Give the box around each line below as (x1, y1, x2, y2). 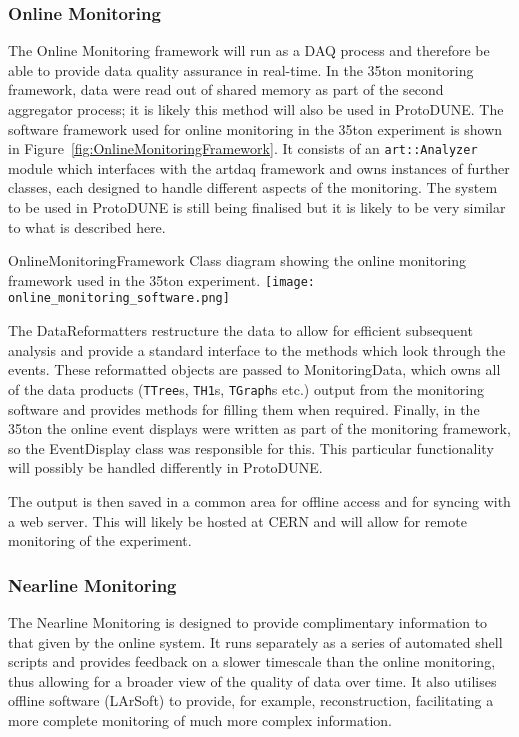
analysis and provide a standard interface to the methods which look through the (8, 339, 506, 360)
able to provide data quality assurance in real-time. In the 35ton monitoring (8, 59, 474, 80)
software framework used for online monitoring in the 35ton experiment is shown (8, 118, 503, 139)
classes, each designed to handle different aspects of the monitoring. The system (8, 177, 498, 198)
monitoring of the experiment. (8, 530, 192, 551)
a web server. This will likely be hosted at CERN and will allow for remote (8, 510, 467, 531)
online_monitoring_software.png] (8, 291, 230, 306)
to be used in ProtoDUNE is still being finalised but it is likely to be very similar (8, 197, 506, 218)
